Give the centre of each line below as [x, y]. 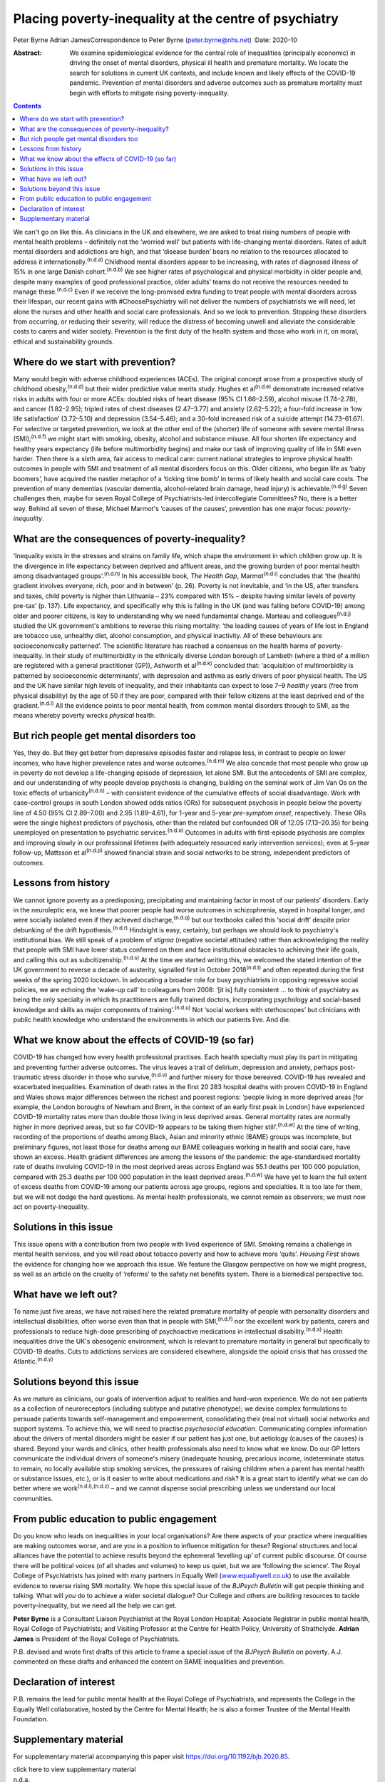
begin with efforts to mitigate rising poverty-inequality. [149, 93]
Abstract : [27, 53]
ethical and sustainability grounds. [63, 341]
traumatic [27, 1077]
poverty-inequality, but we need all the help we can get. [95, 1606]
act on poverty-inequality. [51, 1206]
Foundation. [31, 1719]
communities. [33, 1498]
